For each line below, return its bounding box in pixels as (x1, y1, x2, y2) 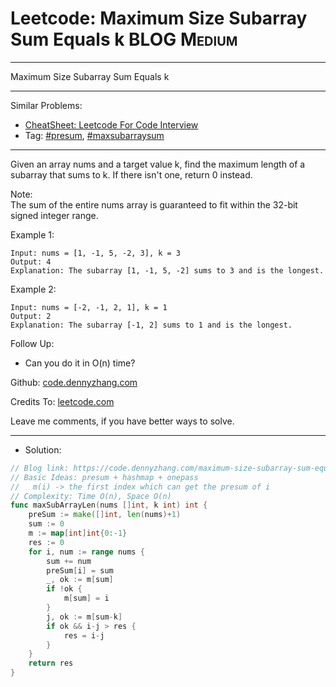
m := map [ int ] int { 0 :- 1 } (28, 528, 128, 539)
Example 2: (10, 283, 57, 295)
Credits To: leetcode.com (10, 395, 115, 407)
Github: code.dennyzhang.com (10, 376, 138, 388)
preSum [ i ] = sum (46, 565, 114, 576)
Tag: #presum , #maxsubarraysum (24, 129, 165, 141)
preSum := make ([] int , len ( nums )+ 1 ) (28, 510, 182, 520)
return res (28, 658, 74, 669)
